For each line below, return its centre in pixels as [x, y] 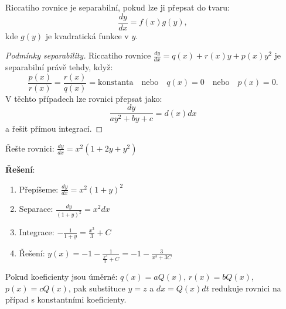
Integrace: [37, 232]
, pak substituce [97, 288]
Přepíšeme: [39, 189]
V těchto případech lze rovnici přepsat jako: [84, 98]
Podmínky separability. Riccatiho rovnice [78, 55]
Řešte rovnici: [30, 148]
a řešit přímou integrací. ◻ [54, 128]
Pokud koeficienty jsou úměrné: [62, 276]
